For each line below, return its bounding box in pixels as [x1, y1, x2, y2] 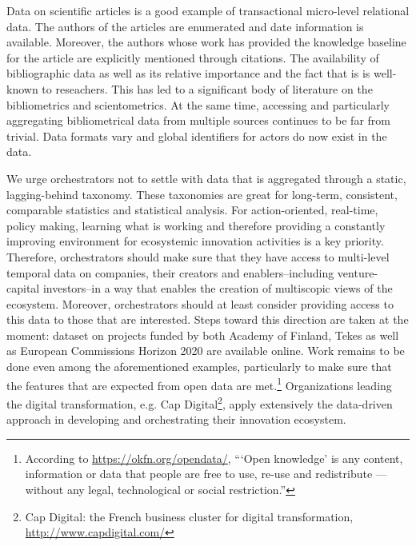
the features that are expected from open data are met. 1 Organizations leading [6, 374, 392, 393]
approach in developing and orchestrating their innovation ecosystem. [6, 411, 346, 428]
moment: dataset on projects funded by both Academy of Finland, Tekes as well [6, 326, 399, 343]
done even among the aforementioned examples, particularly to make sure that [6, 358, 392, 375]
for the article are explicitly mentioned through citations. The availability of [6, 49, 379, 66]
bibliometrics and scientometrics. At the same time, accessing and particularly [6, 96, 390, 113]
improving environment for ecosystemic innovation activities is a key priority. [6, 233, 384, 249]
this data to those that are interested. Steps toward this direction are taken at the [6, 311, 409, 328]
